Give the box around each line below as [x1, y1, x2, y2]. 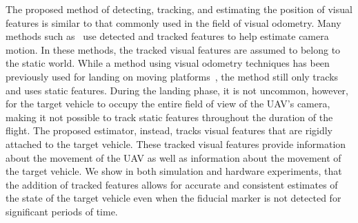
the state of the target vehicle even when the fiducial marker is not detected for [6, 191, 341, 205]
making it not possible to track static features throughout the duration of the [6, 109, 333, 124]
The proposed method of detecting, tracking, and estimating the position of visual [6, 2, 352, 16]
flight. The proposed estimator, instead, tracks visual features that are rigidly [6, 123, 332, 138]
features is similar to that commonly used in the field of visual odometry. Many [6, 15, 341, 30]
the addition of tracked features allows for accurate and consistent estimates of [6, 177, 338, 191]
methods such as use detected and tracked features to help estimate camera [6, 29, 329, 43]
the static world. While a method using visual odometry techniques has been [6, 56, 330, 70]
